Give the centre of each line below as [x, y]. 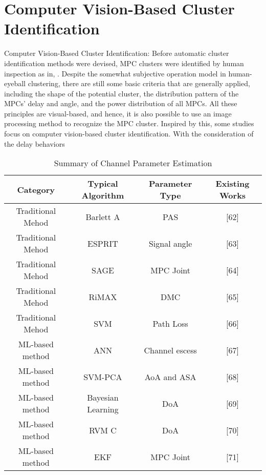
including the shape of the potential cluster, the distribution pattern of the [121, 93]
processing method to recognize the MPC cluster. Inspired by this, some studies [129, 123]
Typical [103, 184]
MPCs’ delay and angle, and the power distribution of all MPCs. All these [121, 103]
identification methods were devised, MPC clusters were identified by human [124, 63]
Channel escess [170, 350]
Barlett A [103, 216]
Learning [103, 409]
